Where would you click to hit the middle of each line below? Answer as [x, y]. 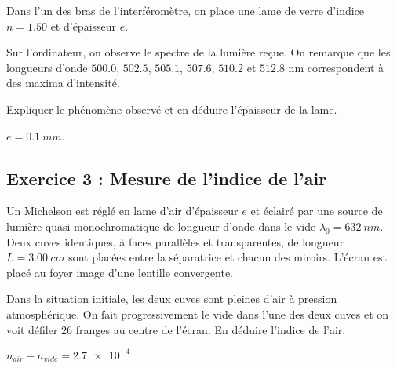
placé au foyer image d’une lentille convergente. [120, 272]
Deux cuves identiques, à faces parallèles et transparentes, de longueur [175, 241]
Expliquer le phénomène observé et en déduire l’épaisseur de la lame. [172, 109]
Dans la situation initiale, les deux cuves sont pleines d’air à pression [172, 299]
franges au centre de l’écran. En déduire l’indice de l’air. [211, 329]
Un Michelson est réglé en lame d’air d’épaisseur [122, 211]
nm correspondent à [336, 67]
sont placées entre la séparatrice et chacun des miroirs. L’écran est [228, 257]
